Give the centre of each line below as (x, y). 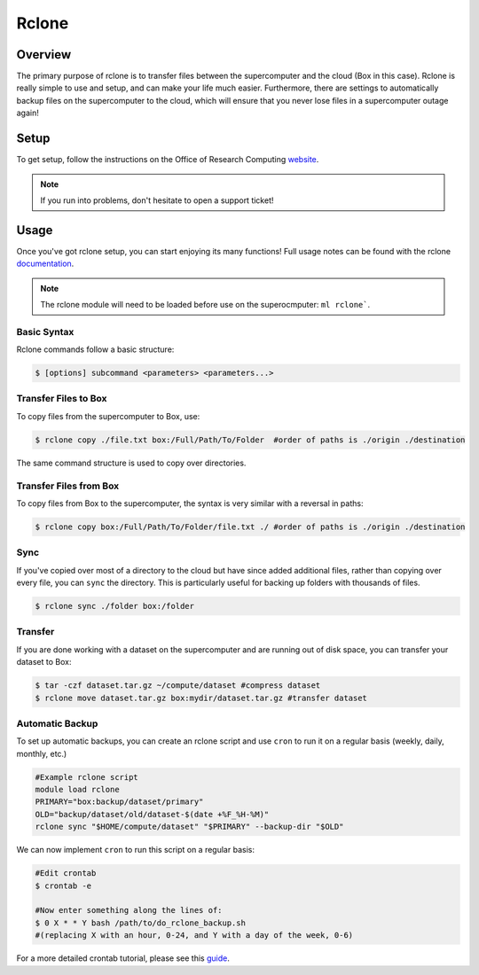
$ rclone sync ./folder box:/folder (115, 606)
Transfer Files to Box (62, 399)
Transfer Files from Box (68, 486)
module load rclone (77, 790)
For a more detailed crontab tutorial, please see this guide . (123, 958)
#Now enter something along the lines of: (129, 910)
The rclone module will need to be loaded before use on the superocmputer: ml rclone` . (205, 304)
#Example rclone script (87, 777)
